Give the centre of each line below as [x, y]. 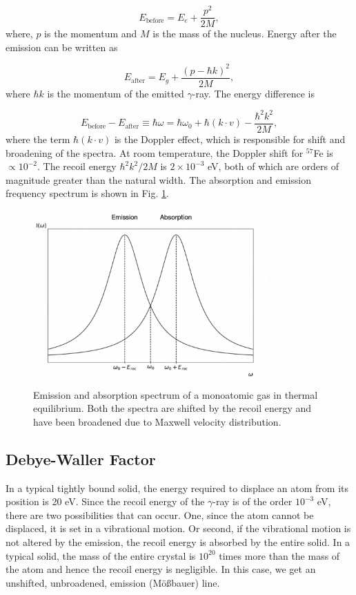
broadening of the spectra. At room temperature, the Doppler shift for [155, 152]
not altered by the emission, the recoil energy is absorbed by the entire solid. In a [178, 542]
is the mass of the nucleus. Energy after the [245, 34]
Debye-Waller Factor [81, 459]
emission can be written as [62, 47]
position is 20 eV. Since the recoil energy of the [105, 501]
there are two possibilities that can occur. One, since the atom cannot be [160, 514]
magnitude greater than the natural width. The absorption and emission [158, 179]
